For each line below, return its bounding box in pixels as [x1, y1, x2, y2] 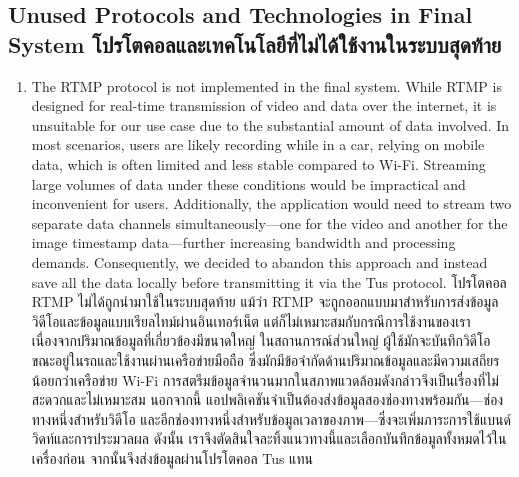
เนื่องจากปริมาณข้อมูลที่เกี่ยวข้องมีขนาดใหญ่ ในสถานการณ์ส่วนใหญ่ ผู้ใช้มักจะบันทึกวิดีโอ [31, 330, 491, 351]
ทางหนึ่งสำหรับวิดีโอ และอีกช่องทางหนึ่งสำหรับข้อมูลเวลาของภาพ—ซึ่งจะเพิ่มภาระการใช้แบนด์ [31, 408, 511, 429]
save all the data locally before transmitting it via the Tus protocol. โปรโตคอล [31, 271, 507, 292]
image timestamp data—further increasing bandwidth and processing [31, 232, 456, 253]
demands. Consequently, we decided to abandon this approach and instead [31, 251, 488, 272]
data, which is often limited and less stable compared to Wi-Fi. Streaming [31, 153, 486, 174]
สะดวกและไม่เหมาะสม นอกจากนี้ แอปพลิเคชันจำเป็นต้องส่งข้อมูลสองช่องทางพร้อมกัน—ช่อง [31, 389, 504, 410]
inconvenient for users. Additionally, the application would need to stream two [31, 193, 512, 214]
